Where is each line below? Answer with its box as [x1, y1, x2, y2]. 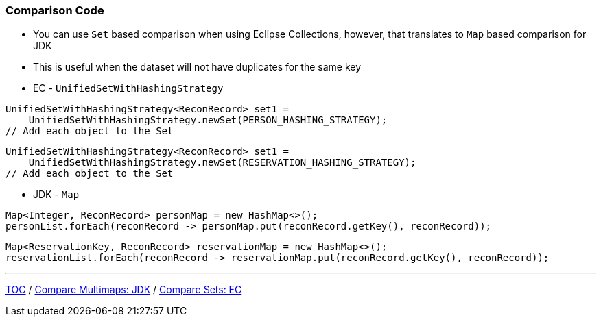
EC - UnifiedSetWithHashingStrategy [33, 82, 224, 95]
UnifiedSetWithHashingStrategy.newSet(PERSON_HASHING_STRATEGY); [28, 114, 388, 126]
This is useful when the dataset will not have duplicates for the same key [33, 61, 362, 73]
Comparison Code [5, 3, 104, 17]
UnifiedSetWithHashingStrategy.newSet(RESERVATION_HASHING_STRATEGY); [28, 157, 416, 169]
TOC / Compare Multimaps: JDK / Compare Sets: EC [5, 284, 242, 296]
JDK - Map [33, 188, 80, 201]
